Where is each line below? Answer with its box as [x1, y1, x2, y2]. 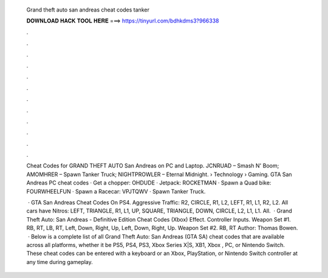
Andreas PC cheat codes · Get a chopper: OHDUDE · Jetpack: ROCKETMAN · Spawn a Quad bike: [26, 179, 272, 186]
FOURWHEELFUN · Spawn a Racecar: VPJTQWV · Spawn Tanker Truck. [26, 188, 206, 195]
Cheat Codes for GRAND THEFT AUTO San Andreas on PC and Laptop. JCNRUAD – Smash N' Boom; [26, 162, 279, 169]
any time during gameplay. [26, 258, 94, 265]
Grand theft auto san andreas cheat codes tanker [26, 6, 150, 13]
